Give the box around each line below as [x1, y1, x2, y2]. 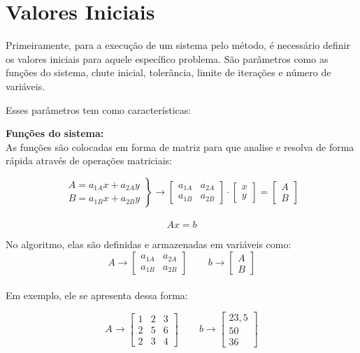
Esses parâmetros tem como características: [6, 102, 192, 117]
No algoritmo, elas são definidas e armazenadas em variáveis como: [6, 237, 291, 252]
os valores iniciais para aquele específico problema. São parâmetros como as [6, 51, 329, 66]
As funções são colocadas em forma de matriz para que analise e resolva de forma [6, 139, 354, 154]
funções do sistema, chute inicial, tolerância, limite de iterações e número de [6, 65, 331, 80]
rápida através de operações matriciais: [6, 153, 172, 168]
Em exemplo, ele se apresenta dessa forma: [6, 287, 188, 302]
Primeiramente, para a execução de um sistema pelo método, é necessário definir [6, 38, 350, 52]
